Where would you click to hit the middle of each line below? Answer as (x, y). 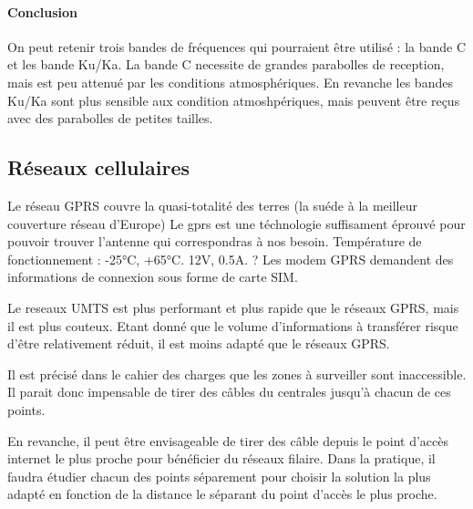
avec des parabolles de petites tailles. (110, 118)
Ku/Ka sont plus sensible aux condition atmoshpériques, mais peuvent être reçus (234, 100)
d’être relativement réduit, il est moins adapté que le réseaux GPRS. (199, 343)
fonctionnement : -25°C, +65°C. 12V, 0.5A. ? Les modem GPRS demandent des (231, 259)
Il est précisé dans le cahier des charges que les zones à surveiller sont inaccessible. (237, 374)
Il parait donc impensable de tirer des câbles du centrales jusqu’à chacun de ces (229, 392)
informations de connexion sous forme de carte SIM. (153, 277)
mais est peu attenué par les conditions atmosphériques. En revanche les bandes (230, 82)
